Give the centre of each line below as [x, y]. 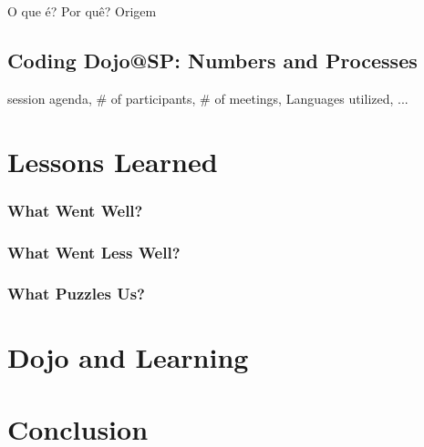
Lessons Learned [113, 161]
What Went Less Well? [94, 252]
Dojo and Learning [128, 357]
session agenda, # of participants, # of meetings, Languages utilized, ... [208, 98]
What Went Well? [75, 210]
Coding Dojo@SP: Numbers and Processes [212, 60]
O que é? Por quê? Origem [82, 11]
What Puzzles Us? [76, 294]
